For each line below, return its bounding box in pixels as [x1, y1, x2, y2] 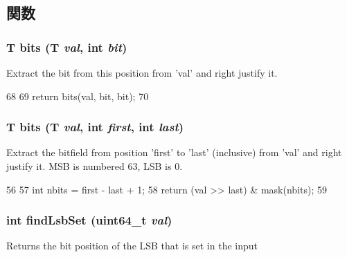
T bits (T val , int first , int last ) [6, 118, 184, 135]
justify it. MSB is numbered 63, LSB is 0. [6, 159, 183, 173]
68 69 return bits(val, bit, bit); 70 [6, 88, 149, 103]
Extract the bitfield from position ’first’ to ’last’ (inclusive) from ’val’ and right [6, 145, 342, 160]
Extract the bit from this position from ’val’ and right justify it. [6, 66, 278, 79]
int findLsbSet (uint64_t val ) [6, 211, 172, 229]
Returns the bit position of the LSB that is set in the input [6, 238, 258, 253]
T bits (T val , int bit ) [6, 38, 127, 55]
